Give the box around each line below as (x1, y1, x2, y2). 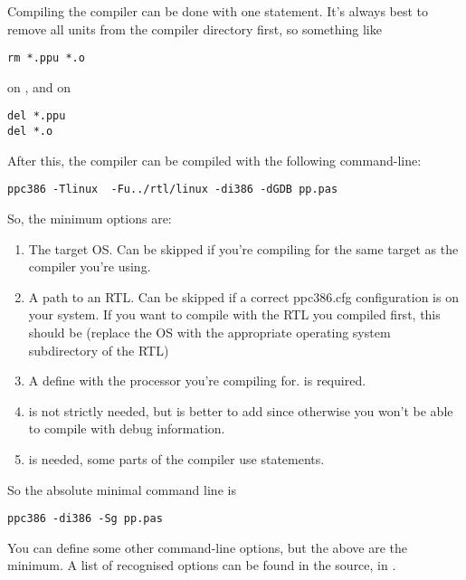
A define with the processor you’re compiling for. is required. (28, 371, 366, 390)
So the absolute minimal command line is (7, 480, 236, 499)
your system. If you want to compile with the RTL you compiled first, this (28, 305, 441, 324)
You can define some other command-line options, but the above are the (7, 537, 407, 556)
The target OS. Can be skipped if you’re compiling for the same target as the (28, 239, 459, 258)
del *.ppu (7, 109, 66, 123)
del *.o (7, 125, 53, 138)
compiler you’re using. (28, 257, 151, 276)
